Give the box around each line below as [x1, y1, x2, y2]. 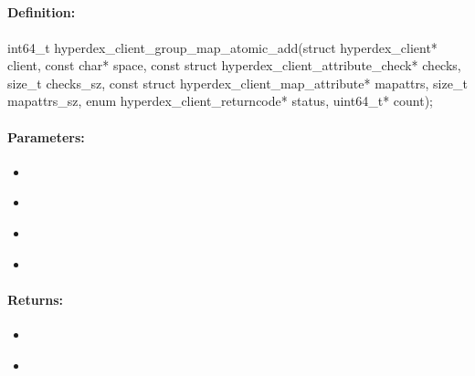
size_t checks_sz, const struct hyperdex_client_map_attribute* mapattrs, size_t [7, 73, 468, 92]
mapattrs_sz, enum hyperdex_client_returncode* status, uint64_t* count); [7, 91, 433, 110]
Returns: [7, 289, 64, 308]
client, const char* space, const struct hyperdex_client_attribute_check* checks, [7, 56, 461, 75]
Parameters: [7, 127, 85, 146]
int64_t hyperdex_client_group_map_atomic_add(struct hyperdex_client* [7, 37, 438, 57]
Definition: [7, 3, 76, 22]
